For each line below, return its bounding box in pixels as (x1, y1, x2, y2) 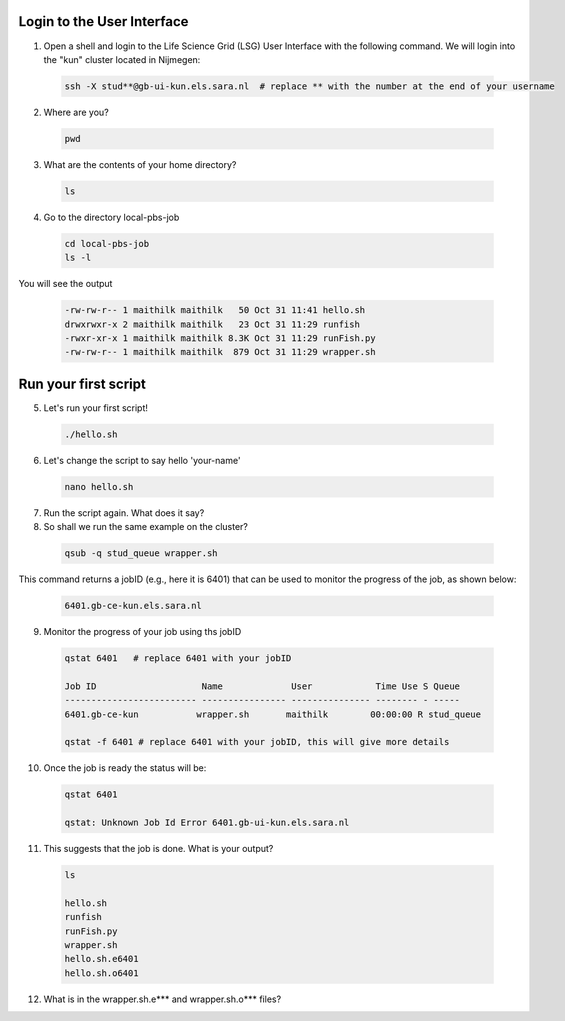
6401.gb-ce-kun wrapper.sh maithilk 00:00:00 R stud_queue (64, 708, 482, 720)
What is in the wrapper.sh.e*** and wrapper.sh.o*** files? (43, 993, 282, 1005)
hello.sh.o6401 (64, 967, 139, 979)
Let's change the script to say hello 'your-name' (43, 454, 241, 466)
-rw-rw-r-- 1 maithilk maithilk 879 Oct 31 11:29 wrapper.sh (64, 346, 376, 358)
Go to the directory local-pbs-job (43, 211, 180, 223)
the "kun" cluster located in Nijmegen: (43, 53, 201, 65)
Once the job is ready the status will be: (43, 762, 207, 774)
